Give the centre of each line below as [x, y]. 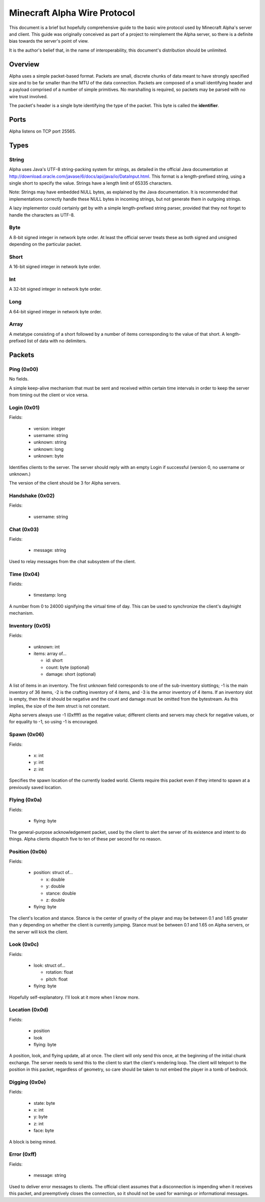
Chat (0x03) [24, 529]
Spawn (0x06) [26, 735]
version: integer [50, 428]
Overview [24, 64]
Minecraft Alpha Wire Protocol [72, 13]
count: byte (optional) [68, 667]
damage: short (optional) [71, 674]
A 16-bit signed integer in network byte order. [55, 267]
